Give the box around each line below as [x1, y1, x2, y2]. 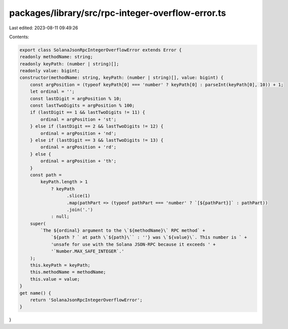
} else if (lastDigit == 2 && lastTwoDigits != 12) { [30, 124, 164, 129]
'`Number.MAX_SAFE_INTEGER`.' [51, 249, 124, 254]
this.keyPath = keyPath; [30, 263, 91, 268]
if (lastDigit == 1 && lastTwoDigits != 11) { [30, 110, 146, 115]
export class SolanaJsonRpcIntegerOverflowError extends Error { [19, 47, 182, 53]
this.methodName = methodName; [30, 269, 106, 275]
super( [30, 221, 46, 226]
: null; [51, 214, 69, 219]
